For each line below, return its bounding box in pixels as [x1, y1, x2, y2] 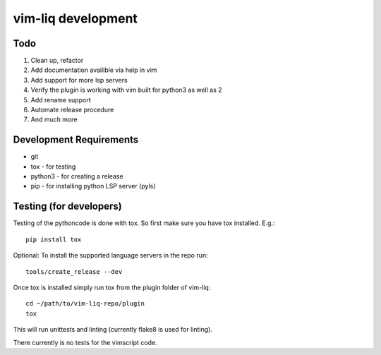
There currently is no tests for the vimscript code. [13, 338, 158, 347]
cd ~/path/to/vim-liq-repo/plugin [25, 300, 145, 308]
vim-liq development [13, 11, 138, 26]
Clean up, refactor [30, 56, 84, 65]
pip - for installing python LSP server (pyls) [30, 182, 156, 191]
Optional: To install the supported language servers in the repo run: [13, 251, 208, 260]
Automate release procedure [30, 106, 114, 114]
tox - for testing [30, 162, 76, 171]
